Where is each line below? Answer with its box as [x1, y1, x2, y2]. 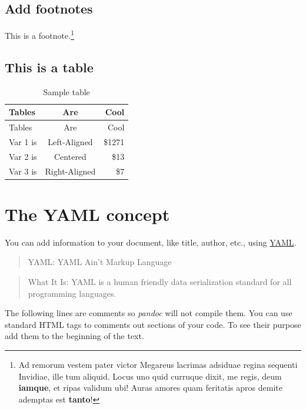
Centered [54, 150, 87, 162]
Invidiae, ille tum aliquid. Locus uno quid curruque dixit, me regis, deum [18, 370, 282, 382]
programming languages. [28, 287, 117, 299]
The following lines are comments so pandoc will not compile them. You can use [5, 307, 292, 319]
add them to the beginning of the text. [5, 330, 144, 342]
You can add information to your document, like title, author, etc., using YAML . [5, 236, 297, 248]
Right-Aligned [45, 165, 96, 177]
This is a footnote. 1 [5, 28, 74, 41]
